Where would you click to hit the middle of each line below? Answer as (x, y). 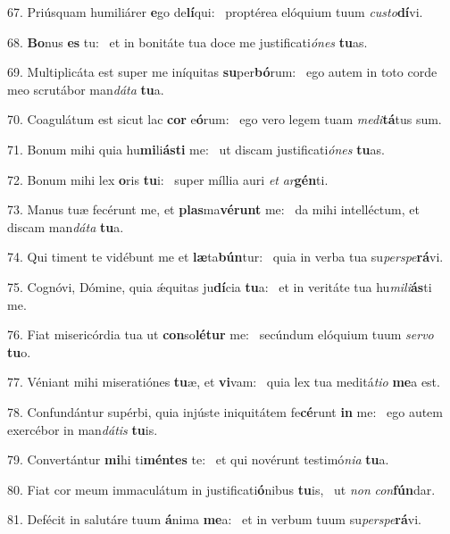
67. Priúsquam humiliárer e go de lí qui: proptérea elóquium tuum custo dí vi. (215, 12)
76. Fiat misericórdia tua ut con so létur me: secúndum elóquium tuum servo (221, 334)
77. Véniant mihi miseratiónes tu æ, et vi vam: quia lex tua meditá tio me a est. (224, 382)
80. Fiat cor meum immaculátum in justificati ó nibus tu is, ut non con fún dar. (221, 489)
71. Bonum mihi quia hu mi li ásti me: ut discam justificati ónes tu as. (196, 149)
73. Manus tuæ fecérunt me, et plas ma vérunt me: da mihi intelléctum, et (213, 209)
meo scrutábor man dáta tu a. (86, 89)
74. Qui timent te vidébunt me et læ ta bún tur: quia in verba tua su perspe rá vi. (225, 257)
